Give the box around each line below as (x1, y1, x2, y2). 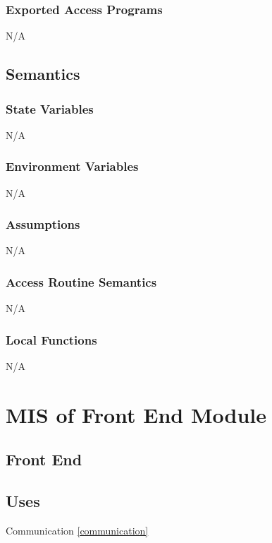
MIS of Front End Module (6, 400, 266, 429)
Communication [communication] (6, 523, 149, 538)
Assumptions (6, 215, 80, 233)
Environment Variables (6, 157, 139, 175)
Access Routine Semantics (6, 273, 157, 290)
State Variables (6, 100, 94, 117)
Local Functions (6, 330, 97, 348)
